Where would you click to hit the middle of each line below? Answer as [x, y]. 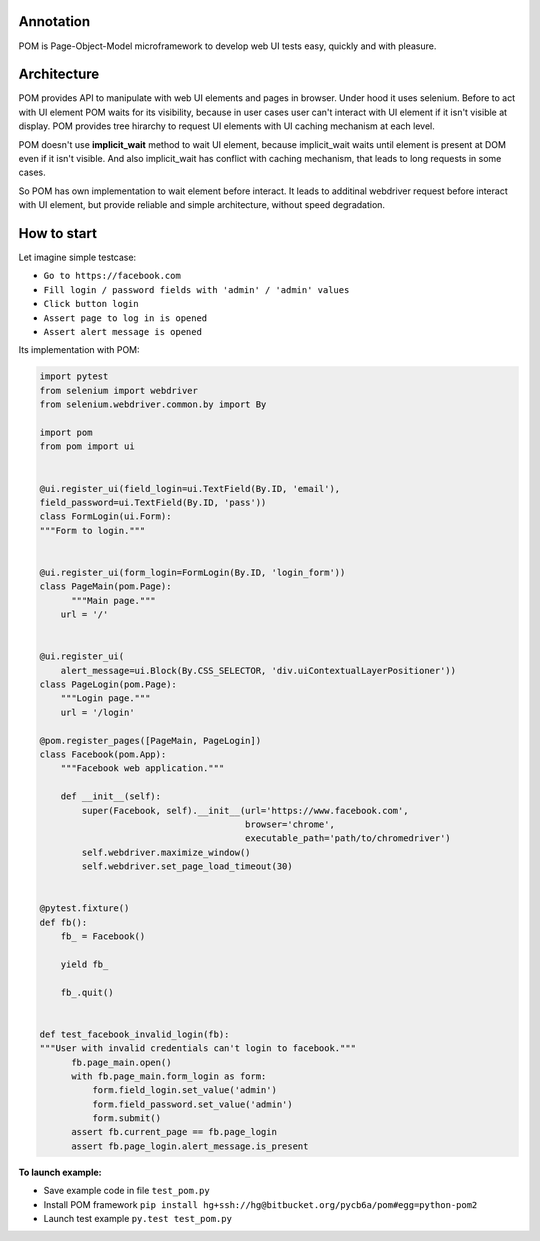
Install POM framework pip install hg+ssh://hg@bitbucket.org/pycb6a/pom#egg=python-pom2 [260, 1204]
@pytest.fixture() [84, 908]
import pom [66, 432]
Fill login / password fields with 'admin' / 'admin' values [196, 289]
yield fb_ [84, 964]
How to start [57, 233]
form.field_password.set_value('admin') [192, 1104]
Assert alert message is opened [122, 332]
